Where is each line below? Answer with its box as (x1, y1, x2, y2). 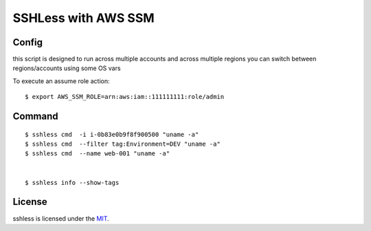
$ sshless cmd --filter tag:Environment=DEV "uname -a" (25, 140, 221, 148)
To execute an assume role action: (12, 76, 110, 85)
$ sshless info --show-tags (25, 179, 120, 186)
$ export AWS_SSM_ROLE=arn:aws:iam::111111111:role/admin (25, 93, 225, 101)
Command (12, 111, 58, 122)
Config (12, 36, 43, 48)
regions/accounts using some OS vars (12, 64, 121, 72)
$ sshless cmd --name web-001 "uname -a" (25, 150, 170, 157)
